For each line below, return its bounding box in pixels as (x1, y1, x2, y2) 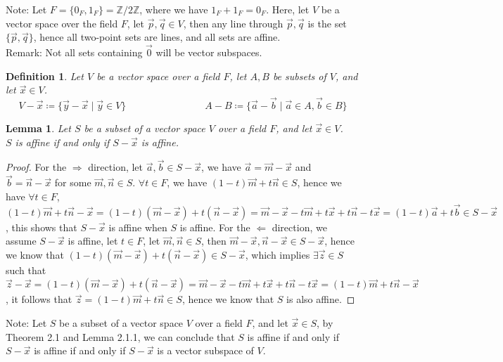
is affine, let (68, 233, 118, 248)
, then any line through (183, 15, 284, 30)
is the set (307, 15, 347, 30)
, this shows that (6, 219, 77, 234)
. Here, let (266, 2, 310, 16)
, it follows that (6, 292, 72, 306)
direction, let (88, 160, 144, 174)
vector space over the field (6, 15, 118, 30)
